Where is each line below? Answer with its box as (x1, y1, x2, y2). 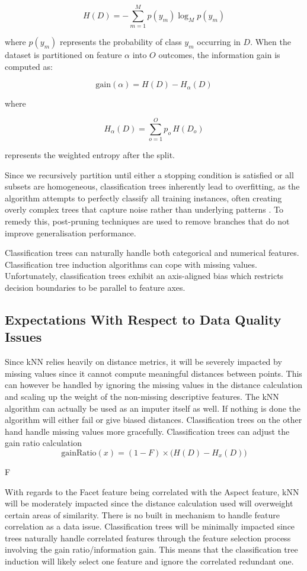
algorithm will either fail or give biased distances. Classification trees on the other (5, 413, 302, 426)
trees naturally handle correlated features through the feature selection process (5, 531, 291, 544)
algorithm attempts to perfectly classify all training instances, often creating (5, 191, 282, 204)
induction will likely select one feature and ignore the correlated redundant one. (5, 555, 294, 567)
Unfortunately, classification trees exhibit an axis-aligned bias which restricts (5, 270, 284, 282)
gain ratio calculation (5, 437, 82, 449)
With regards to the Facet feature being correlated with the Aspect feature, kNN (5, 485, 299, 498)
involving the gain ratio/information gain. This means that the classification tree (5, 543, 298, 556)
